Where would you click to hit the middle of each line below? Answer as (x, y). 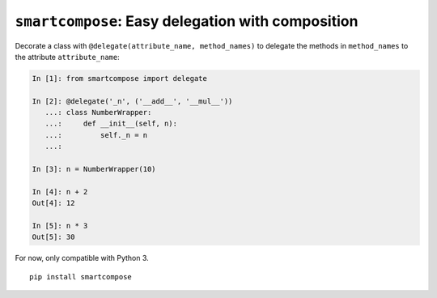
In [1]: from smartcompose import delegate (120, 78)
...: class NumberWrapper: (98, 113)
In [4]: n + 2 (60, 192)
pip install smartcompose (81, 277)
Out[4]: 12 (53, 203)
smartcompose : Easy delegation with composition (187, 21)
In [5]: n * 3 (60, 226)
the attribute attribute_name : (68, 57)
